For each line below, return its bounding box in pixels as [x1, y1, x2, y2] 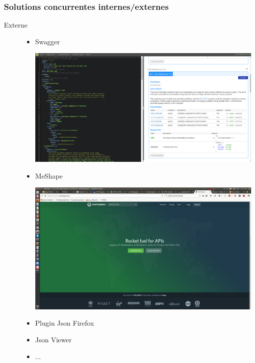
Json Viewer [35, 334, 72, 344]
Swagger [35, 36, 60, 46]
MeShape [35, 170, 63, 181]
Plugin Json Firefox [35, 318, 94, 328]
